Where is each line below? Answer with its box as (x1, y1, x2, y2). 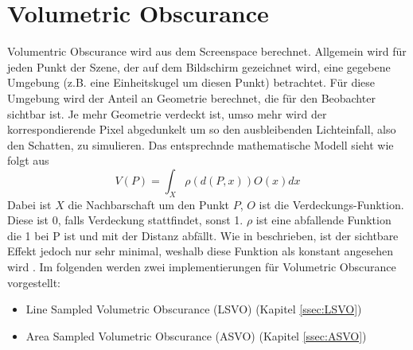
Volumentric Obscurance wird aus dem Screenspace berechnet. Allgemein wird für (7, 43, 407, 60)
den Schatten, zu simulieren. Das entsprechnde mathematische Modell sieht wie (7, 136, 394, 153)
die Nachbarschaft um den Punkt (68, 196, 229, 212)
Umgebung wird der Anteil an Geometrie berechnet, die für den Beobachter (7, 89, 376, 106)
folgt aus (7, 152, 49, 169)
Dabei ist (7, 196, 52, 212)
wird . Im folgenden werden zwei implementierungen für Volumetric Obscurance (7, 259, 396, 275)
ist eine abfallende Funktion (255, 212, 392, 228)
